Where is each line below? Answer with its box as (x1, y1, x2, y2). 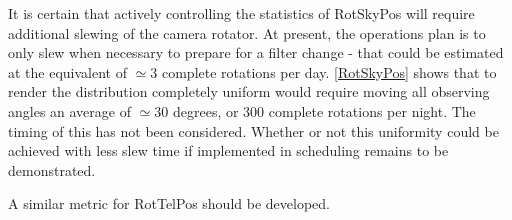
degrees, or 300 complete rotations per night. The (172, 100, 476, 121)
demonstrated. (8, 159, 96, 180)
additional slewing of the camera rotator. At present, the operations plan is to (8, 22, 486, 43)
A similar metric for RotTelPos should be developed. (8, 193, 330, 214)
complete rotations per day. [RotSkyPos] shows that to (161, 61, 497, 82)
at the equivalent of (8, 61, 127, 82)
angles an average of (8, 100, 131, 121)
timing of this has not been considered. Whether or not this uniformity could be (8, 120, 499, 141)
